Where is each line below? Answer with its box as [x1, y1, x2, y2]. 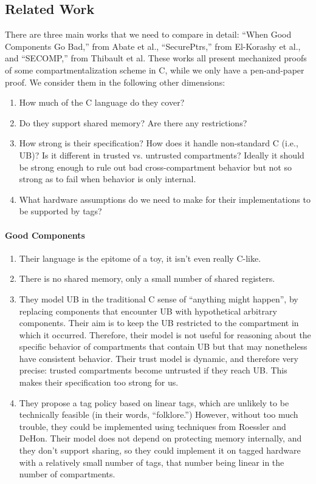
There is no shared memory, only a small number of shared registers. [19, 272, 275, 285]
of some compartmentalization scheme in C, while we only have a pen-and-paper [5, 63, 304, 76]
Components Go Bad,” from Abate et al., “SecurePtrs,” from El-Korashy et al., [5, 39, 301, 52]
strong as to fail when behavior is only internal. [19, 172, 196, 185]
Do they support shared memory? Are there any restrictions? [19, 116, 247, 129]
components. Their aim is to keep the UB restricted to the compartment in [19, 316, 299, 329]
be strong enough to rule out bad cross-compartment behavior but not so [19, 160, 292, 173]
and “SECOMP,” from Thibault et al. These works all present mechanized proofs [5, 52, 307, 64]
